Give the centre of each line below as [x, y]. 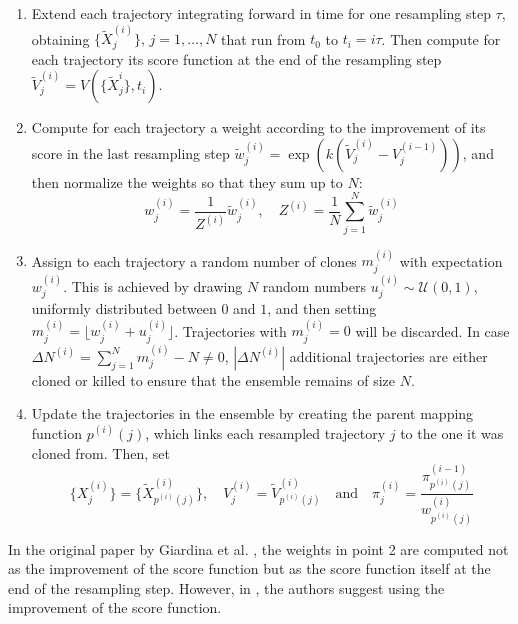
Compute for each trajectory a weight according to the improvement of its [258, 127]
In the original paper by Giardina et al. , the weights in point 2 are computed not [258, 548]
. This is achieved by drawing [153, 285]
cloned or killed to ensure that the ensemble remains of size [213, 379]
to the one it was [452, 432]
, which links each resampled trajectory [265, 432]
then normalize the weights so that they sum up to [187, 181]
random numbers [314, 285]
